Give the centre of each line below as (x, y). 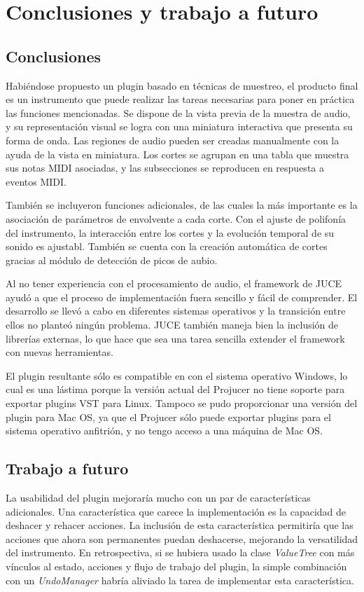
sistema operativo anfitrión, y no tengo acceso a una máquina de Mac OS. (164, 431)
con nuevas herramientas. (59, 352)
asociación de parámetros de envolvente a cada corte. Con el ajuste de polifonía (176, 218)
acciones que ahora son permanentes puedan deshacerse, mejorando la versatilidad (182, 538)
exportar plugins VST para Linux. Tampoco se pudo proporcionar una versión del (182, 403)
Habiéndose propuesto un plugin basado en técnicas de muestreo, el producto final (182, 85)
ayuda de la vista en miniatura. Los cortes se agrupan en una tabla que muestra (177, 154)
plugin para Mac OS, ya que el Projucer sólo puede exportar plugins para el (168, 417)
